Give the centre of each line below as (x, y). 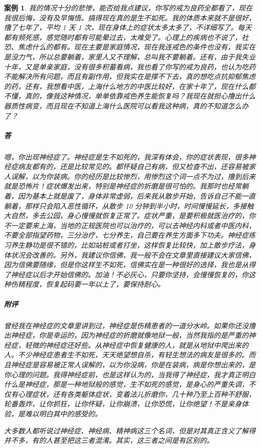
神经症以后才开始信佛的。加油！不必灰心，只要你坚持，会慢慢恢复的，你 (130, 274)
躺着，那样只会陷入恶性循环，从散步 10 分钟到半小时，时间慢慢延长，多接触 (129, 205)
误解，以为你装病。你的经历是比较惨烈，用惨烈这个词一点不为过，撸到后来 (133, 176)
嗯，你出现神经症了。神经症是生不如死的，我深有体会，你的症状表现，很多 (126, 156)
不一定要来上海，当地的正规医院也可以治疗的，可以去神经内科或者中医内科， (130, 225)
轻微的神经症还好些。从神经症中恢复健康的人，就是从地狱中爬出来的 (136, 345)
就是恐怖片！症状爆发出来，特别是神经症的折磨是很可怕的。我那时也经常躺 (126, 186)
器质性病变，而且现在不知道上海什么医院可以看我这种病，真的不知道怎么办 (126, 105)
